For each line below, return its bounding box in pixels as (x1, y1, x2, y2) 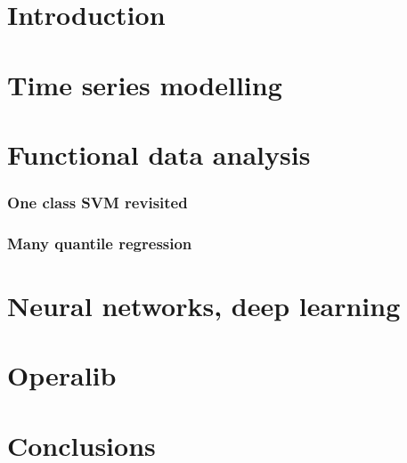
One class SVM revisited (7, 191, 188, 214)
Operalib (7, 357, 117, 394)
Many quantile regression (7, 231, 192, 254)
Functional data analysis (7, 135, 311, 172)
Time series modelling (7, 66, 282, 102)
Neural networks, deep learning (7, 288, 401, 323)
